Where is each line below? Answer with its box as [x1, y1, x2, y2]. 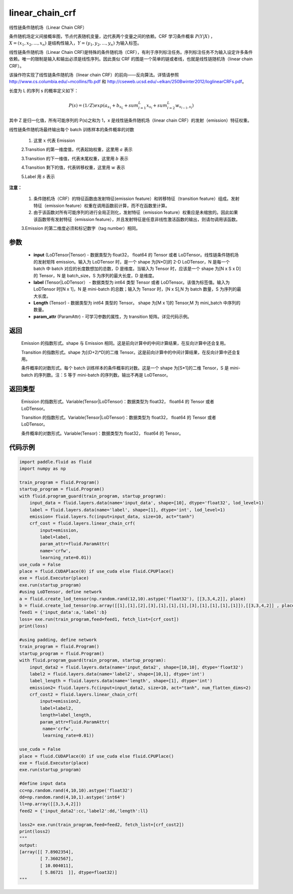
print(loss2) [19, 828, 51, 834]
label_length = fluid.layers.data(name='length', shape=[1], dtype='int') [29, 678, 212, 684]
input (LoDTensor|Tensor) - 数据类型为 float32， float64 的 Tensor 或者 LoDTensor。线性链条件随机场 [33, 252, 239, 258]
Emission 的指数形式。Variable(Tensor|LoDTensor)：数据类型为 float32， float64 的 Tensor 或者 [21, 399, 214, 404]
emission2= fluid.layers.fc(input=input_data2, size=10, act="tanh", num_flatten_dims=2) [29, 685, 251, 691]
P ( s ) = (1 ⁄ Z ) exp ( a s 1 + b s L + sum [68, 103, 139, 110]
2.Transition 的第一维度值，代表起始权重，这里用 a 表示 [21, 147, 133, 153]
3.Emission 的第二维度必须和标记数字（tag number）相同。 [21, 225, 141, 231]
